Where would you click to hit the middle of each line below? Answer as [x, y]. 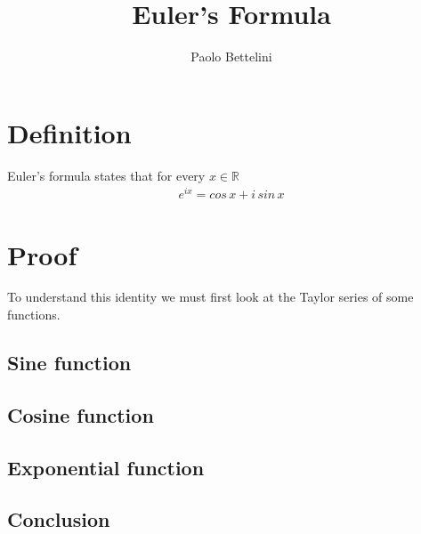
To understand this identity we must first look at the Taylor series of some [210, 297]
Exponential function [106, 467]
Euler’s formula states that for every [106, 175]
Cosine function [81, 414]
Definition [69, 132]
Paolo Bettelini [231, 57]
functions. [34, 315]
